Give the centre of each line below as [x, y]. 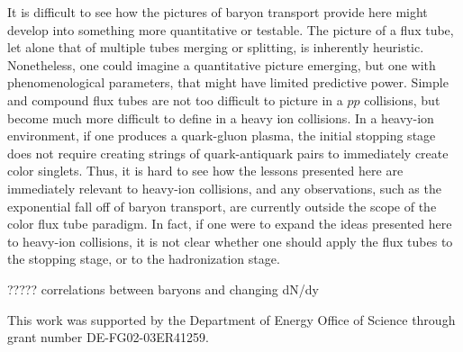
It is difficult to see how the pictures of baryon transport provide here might [218, 12]
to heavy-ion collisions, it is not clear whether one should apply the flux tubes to [230, 241]
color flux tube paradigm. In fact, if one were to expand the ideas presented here [230, 224]
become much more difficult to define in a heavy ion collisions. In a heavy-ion [221, 117]
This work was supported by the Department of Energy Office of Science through [231, 319]
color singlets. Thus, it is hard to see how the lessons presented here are [205, 171]
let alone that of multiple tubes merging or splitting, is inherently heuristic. [216, 47]
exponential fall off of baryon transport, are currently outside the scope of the [222, 206]
